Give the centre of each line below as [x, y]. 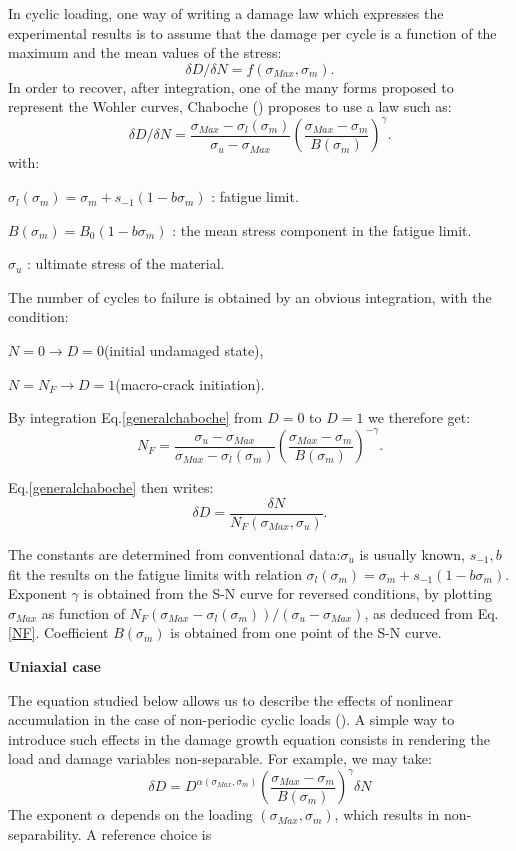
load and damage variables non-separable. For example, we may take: [220, 758]
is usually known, [412, 553]
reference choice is [156, 834]
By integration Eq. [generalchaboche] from [135, 417]
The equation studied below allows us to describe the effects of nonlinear [230, 699]
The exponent [50, 814]
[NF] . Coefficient [58, 632]
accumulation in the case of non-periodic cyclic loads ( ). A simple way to [231, 719]
